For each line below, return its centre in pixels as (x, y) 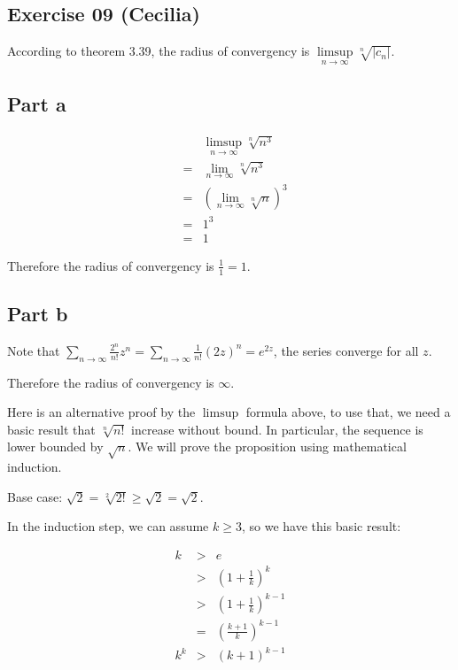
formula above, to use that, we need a (348, 412)
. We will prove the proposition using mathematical (267, 447)
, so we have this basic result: (321, 526)
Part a (37, 103)
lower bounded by (55, 447)
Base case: (35, 496)
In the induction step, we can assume (108, 526)
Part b (38, 314)
